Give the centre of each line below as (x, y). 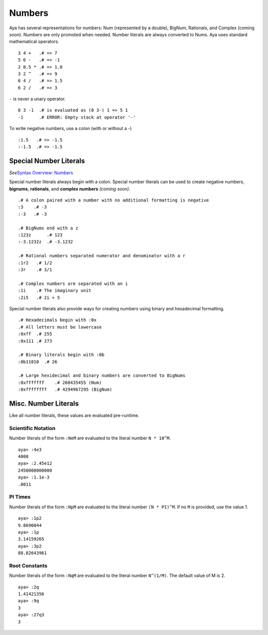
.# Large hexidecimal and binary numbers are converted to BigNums (102, 376)
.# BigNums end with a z (48, 228)
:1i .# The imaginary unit (55, 291)
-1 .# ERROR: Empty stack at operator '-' (77, 117)
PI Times (20, 497)
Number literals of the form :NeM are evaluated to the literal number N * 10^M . (90, 438)
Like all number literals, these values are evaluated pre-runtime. (74, 416)
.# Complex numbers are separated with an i (73, 283)
